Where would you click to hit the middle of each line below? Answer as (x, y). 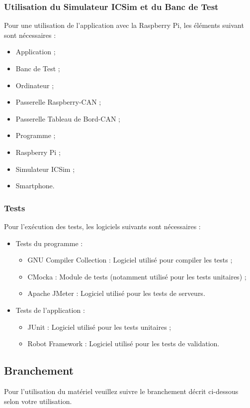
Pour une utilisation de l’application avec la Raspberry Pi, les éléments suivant (124, 25)
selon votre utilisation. (38, 401)
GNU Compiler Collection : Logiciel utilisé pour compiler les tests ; (130, 260)
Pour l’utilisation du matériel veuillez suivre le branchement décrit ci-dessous (121, 391)
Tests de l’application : (50, 310)
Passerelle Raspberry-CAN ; (58, 102)
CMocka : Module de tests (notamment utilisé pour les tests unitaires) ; (137, 276)
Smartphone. (35, 186)
